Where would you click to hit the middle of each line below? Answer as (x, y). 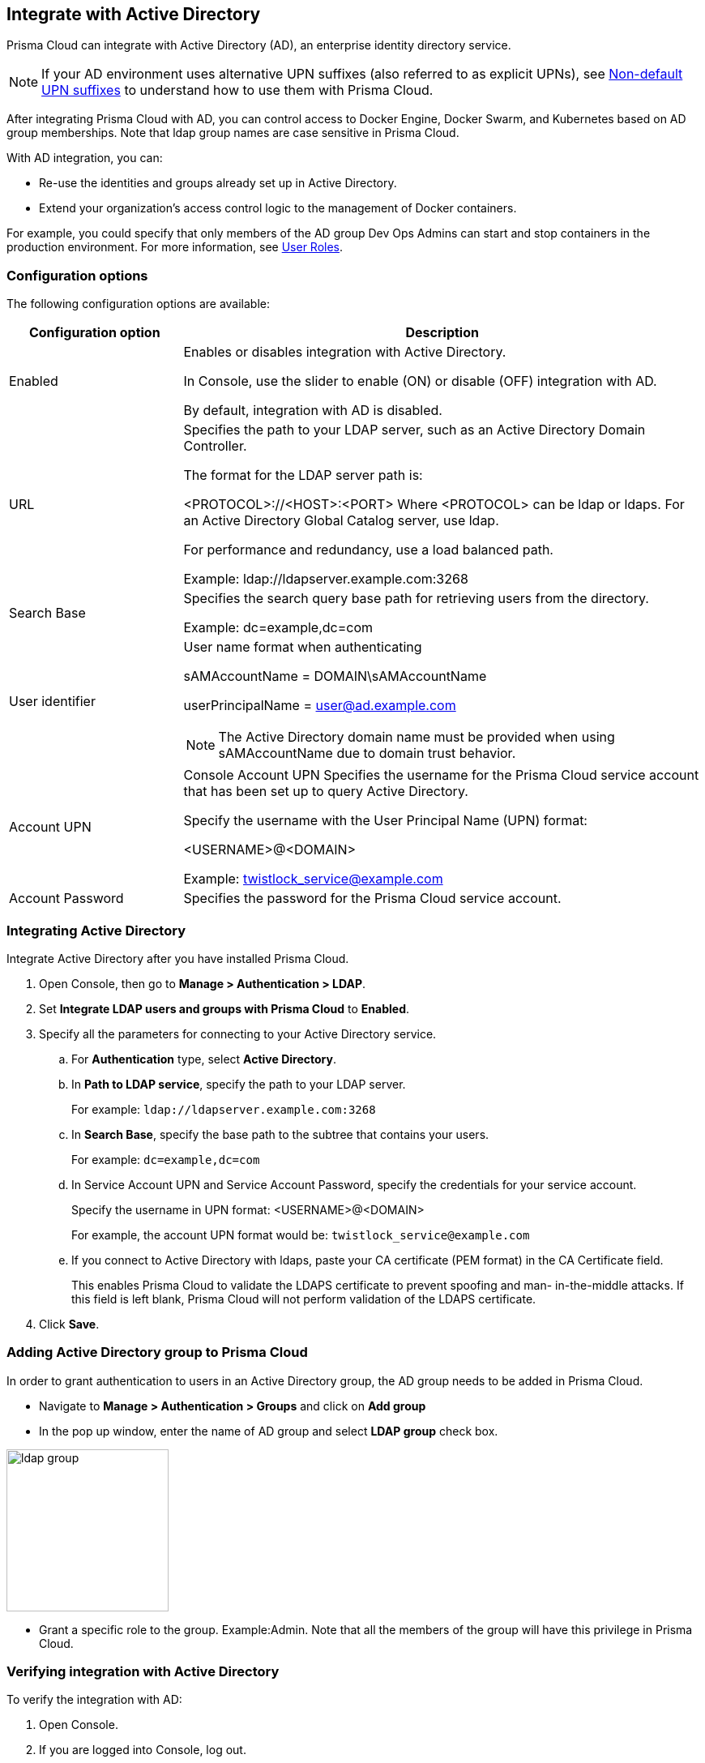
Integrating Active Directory (96, 930)
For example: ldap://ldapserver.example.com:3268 (224, 1109)
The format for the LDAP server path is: (303, 475)
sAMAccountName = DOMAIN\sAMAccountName (335, 676)
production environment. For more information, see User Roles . (175, 247)
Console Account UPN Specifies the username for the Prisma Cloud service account (441, 775)
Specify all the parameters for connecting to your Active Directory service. (238, 1033)
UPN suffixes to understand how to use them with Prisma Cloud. (237, 90)
